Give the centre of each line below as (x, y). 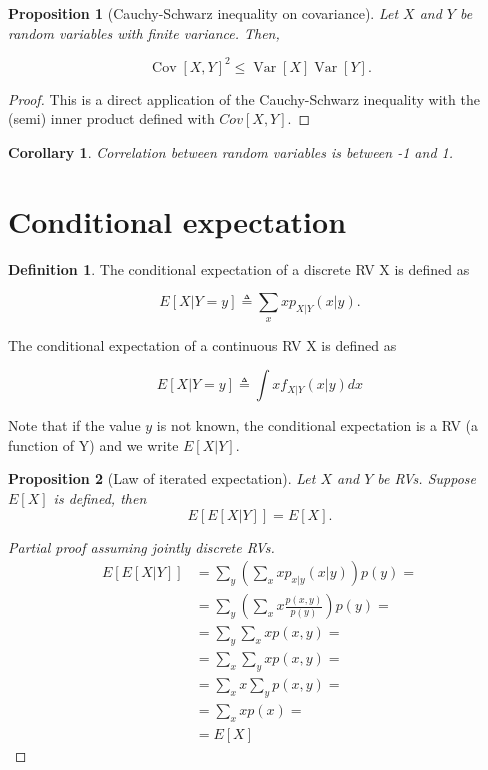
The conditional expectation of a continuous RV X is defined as (202, 344)
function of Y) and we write (93, 444)
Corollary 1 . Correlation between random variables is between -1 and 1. (230, 151)
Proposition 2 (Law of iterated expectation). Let (162, 478)
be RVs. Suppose (426, 478)
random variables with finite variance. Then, (144, 32)
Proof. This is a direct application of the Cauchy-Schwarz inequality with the (244, 98)
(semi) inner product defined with (111, 118)
